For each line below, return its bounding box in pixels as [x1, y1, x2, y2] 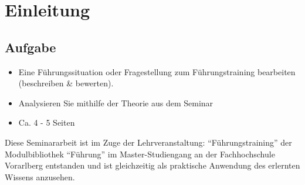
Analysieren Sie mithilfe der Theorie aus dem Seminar [18, 96, 213, 109]
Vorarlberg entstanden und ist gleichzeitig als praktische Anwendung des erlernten [5, 159, 300, 171]
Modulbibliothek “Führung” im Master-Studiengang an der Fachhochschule [5, 147, 275, 160]
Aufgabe [5, 38, 56, 56]
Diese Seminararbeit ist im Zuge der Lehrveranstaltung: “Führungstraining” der [5, 136, 292, 148]
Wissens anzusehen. [5, 170, 75, 183]
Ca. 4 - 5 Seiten [18, 116, 75, 129]
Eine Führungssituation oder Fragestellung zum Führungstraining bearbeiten [18, 65, 296, 78]
